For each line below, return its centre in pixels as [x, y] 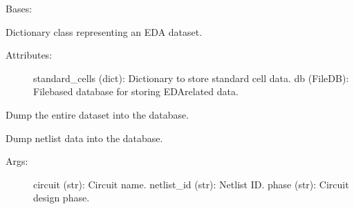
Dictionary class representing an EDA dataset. [104, 31]
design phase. [62, 198]
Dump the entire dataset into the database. [97, 114]
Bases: [19, 8]
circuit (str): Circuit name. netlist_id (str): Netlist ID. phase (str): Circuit [191, 184]
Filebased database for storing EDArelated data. [136, 91]
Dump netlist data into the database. [84, 138]
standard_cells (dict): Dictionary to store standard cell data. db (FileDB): [191, 78]
